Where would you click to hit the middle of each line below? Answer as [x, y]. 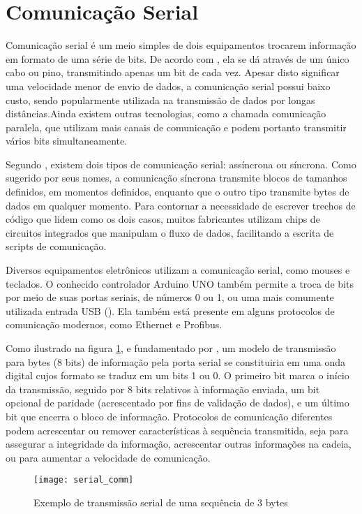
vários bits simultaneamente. [67, 141]
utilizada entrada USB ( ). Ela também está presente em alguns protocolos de [170, 310]
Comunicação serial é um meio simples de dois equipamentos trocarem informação [181, 45]
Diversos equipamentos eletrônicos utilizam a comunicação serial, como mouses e [178, 270]
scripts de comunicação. [56, 246]
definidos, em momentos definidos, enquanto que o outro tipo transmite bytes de [178, 192]
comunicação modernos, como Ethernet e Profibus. [114, 324]
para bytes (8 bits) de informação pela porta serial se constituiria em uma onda [176, 361]
